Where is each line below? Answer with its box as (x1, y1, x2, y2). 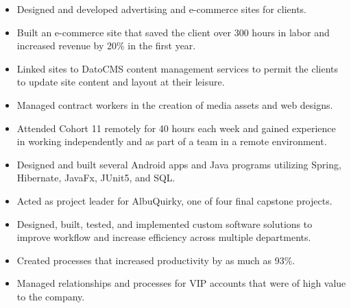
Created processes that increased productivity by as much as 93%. (16, 253, 295, 267)
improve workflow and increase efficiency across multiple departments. (16, 230, 311, 244)
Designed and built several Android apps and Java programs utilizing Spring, (16, 157, 341, 171)
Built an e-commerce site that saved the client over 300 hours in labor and (16, 25, 330, 39)
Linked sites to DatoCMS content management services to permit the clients (16, 61, 339, 75)
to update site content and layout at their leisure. (16, 75, 225, 89)
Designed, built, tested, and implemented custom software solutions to (16, 216, 313, 231)
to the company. (16, 289, 85, 303)
